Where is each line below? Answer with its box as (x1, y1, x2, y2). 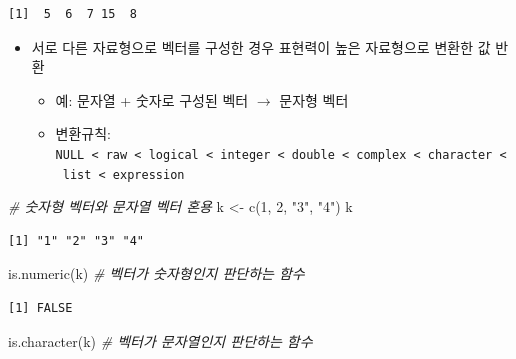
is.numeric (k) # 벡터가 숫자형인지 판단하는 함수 (8, 263, 305, 284)
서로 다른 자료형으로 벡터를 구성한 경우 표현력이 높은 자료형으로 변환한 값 (31, 36, 491, 57)
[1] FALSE (8, 301, 73, 316)
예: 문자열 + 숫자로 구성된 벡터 (55, 89, 249, 110)
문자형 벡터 (279, 89, 349, 110)
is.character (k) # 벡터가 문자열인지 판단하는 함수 (8, 330, 313, 351)
